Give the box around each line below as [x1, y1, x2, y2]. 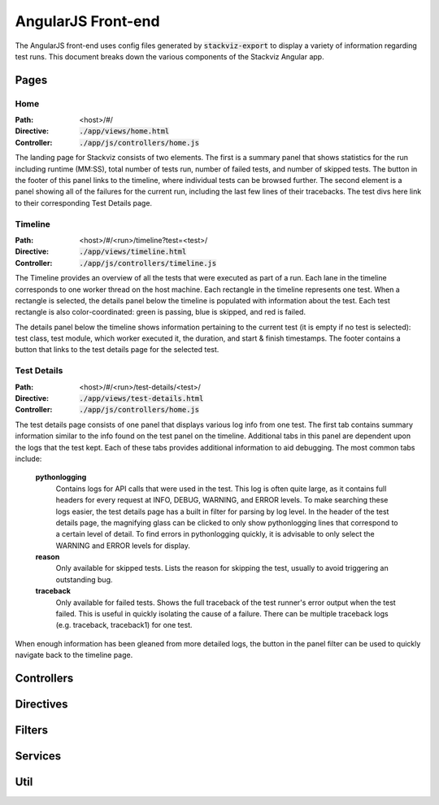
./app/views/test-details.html [79, 394, 204, 403]
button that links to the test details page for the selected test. [15, 345, 219, 355]
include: [15, 454, 42, 463]
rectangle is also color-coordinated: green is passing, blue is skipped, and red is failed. [15, 307, 306, 317]
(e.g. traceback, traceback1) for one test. [55, 620, 193, 630]
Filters [15, 724, 49, 738]
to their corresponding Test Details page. [15, 198, 153, 207]
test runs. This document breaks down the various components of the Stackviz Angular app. [15, 51, 324, 61]
